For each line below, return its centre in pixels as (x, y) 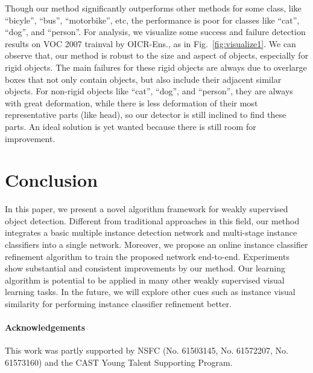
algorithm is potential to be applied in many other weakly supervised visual (145, 280)
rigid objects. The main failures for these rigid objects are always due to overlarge (156, 67)
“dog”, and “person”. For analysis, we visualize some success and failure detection (155, 32)
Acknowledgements (45, 327)
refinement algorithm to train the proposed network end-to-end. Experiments (147, 256)
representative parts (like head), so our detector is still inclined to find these (146, 115)
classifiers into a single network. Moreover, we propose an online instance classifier (156, 245)
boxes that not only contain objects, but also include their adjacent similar (143, 79)
